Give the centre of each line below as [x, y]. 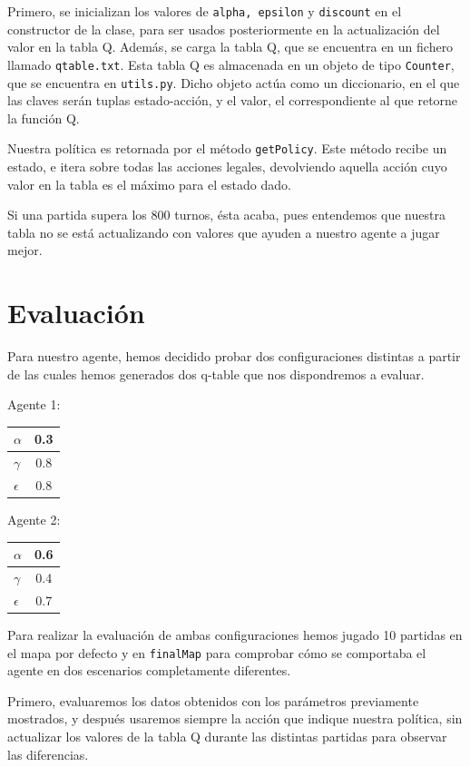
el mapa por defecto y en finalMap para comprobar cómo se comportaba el [217, 652]
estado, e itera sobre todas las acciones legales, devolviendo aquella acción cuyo [227, 166]
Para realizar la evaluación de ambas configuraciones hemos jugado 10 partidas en [235, 635]
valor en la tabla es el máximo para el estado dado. [149, 184]
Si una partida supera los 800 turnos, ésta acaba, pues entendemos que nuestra [226, 215]
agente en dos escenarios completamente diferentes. [149, 670]
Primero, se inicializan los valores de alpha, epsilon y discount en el [205, 11]
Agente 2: [34, 520]
